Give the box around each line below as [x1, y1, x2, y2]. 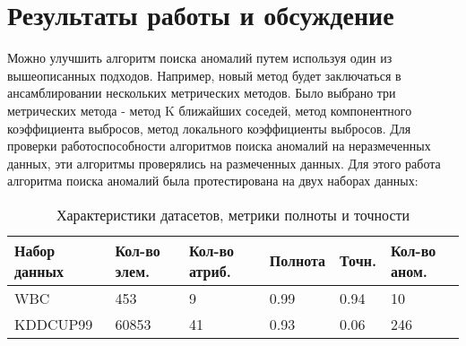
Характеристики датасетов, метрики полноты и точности [56, 203, 410, 225]
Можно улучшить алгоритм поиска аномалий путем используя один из [7, 48, 393, 67]
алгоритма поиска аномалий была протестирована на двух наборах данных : [7, 171, 419, 190]
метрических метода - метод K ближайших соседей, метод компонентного [7, 100, 412, 119]
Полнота [269, 250, 326, 272]
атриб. [188, 260, 231, 281]
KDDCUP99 [14, 313, 93, 334]
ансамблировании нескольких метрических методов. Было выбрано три [7, 83, 396, 102]
